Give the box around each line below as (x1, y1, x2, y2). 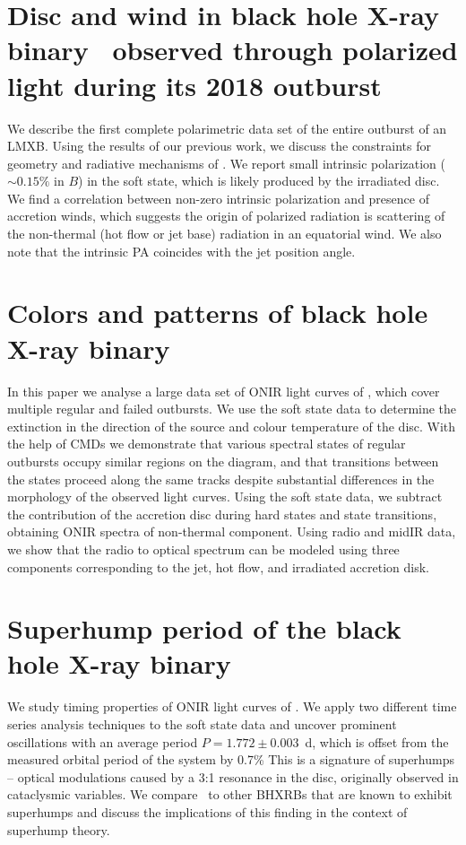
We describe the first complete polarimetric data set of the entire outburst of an (7, 118, 447, 137)
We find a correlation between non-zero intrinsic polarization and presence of (7, 188, 429, 207)
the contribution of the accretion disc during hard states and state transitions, (7, 504, 437, 523)
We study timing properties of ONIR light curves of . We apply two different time (7, 697, 457, 716)
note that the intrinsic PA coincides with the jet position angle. (7, 241, 356, 260)
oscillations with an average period (7, 732, 198, 751)
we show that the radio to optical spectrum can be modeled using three (7, 539, 400, 558)
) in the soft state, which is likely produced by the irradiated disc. (78, 171, 440, 190)
